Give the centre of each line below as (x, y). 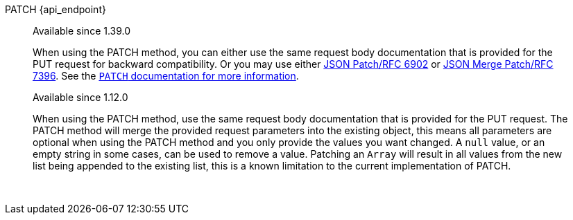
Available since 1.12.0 (80, 97)
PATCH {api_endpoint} (55, 9)
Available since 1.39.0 (82, 31)
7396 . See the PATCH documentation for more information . (166, 76)
